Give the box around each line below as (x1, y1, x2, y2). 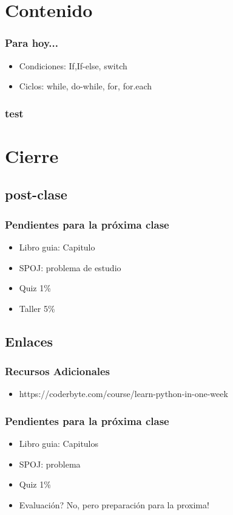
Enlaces (5, 331, 53, 350)
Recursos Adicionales (5, 364, 110, 379)
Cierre (5, 143, 59, 168)
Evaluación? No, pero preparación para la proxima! (19, 498, 209, 511)
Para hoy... (5, 35, 58, 50)
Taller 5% (19, 302, 55, 314)
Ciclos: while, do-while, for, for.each (19, 80, 152, 92)
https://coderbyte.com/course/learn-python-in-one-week (19, 387, 228, 400)
